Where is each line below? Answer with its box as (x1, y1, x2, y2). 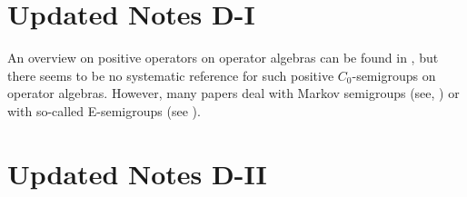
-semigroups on (352, 65, 436, 84)
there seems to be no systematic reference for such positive (7, 65, 334, 84)
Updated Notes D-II (7, 154, 267, 192)
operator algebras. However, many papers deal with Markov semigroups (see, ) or (7, 84, 460, 103)
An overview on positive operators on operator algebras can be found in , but (7, 48, 439, 67)
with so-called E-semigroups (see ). (7, 101, 201, 120)
